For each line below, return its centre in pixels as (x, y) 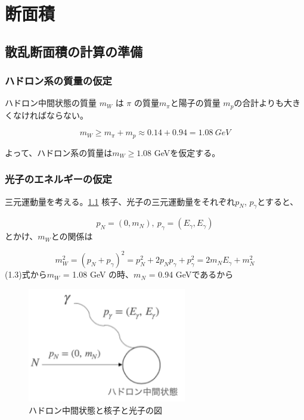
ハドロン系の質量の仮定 (58, 81)
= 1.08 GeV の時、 (98, 274)
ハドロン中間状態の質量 (51, 103)
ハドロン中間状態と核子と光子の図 (95, 410)
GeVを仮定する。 (187, 152)
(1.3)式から (26, 274)
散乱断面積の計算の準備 (74, 51)
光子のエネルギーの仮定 (58, 179)
